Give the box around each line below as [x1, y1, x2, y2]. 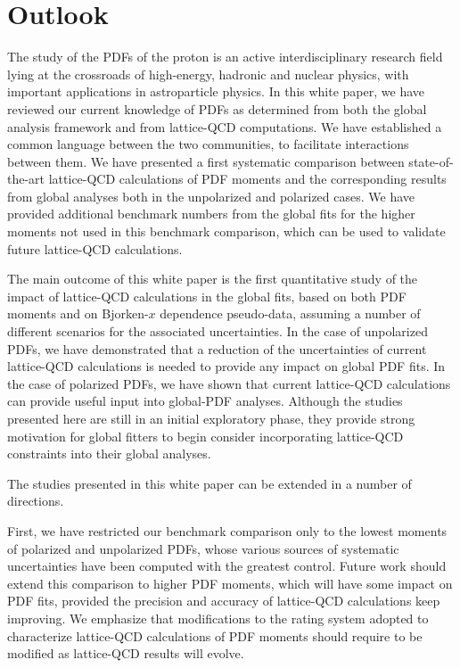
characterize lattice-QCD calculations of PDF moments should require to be [7, 626, 423, 645]
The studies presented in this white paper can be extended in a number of [7, 474, 412, 492]
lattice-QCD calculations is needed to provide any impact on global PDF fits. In [7, 357, 446, 375]
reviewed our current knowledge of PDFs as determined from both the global [7, 99, 427, 118]
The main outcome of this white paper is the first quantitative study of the [7, 269, 418, 288]
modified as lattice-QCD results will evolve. [7, 644, 244, 663]
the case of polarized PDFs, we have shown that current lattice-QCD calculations [7, 374, 451, 392]
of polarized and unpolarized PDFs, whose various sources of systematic [7, 539, 399, 557]
